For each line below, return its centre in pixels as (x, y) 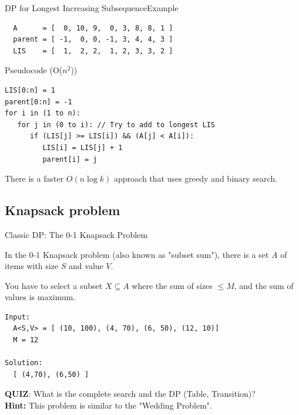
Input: (17, 317)
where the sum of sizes (172, 285)
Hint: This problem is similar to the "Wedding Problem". (108, 405)
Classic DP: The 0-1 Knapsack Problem (76, 234)
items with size (32, 266)
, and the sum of (264, 285)
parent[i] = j (70, 159)
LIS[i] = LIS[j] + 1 (83, 147)
